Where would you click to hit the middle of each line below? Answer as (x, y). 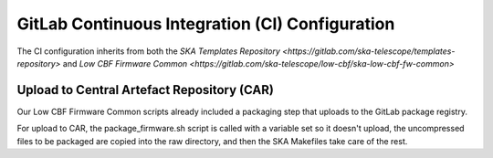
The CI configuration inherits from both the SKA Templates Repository (148, 51)
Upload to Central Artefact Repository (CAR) (145, 90)
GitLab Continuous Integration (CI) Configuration (206, 24)
